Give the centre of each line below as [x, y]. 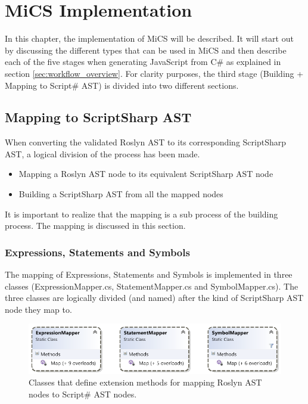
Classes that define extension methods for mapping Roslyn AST [145, 382]
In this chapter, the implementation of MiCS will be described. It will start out [149, 38]
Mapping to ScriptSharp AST [98, 117]
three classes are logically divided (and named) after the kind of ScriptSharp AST [154, 298]
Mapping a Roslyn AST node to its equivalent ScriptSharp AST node [146, 174]
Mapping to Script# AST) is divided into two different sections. [122, 85]
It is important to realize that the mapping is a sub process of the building [141, 214]
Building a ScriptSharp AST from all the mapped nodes [121, 194]
